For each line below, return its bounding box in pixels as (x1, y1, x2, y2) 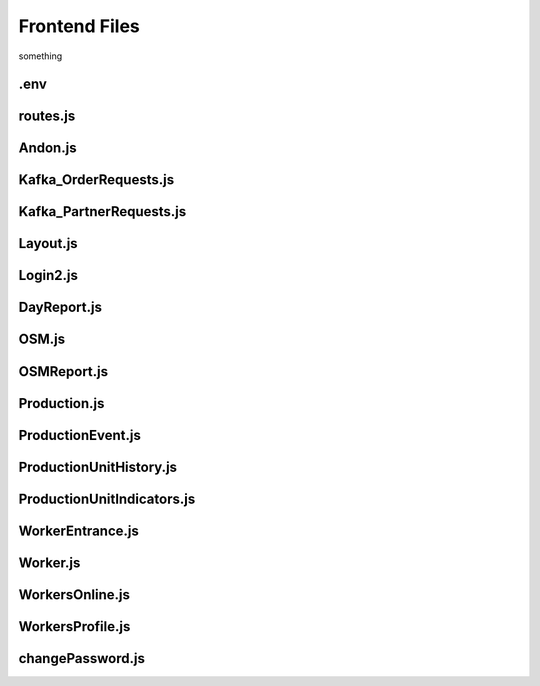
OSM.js (18, 331, 65, 348)
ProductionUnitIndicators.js (18, 490, 196, 507)
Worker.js (18, 554, 81, 571)
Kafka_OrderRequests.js (18, 171, 175, 189)
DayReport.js (18, 299, 102, 316)
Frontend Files (18, 15, 140, 37)
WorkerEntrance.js (18, 522, 139, 539)
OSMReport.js (18, 363, 109, 380)
